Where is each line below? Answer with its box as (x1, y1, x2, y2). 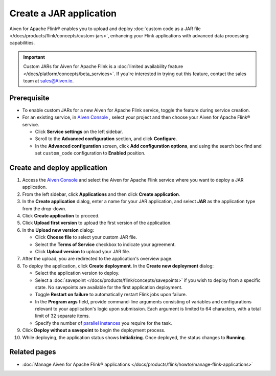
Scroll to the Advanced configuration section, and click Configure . (35, 136, 177, 142)
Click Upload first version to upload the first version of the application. (22, 220, 172, 226)
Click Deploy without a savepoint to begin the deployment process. (22, 327, 166, 334)
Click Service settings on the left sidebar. (35, 128, 123, 135)
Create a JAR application (9, 8, 117, 19)
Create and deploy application (9, 163, 107, 172)
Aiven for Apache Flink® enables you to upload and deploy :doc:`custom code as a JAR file (9, 26, 201, 32)
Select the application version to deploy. (35, 270, 120, 276)
